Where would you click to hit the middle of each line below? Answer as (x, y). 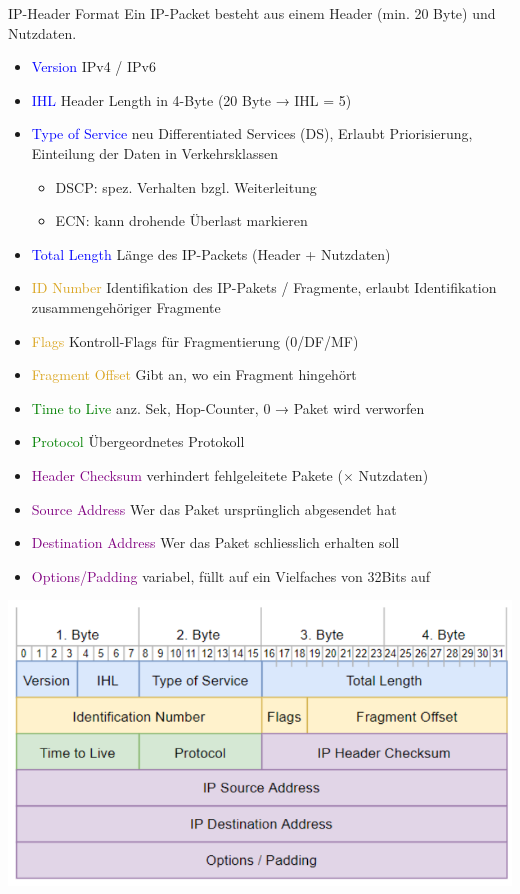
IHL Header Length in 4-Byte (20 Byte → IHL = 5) (191, 99)
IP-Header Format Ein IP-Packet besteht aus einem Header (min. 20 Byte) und (252, 13)
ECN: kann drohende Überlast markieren (181, 220)
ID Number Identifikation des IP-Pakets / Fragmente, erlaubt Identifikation (264, 287)
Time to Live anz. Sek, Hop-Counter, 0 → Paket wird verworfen (228, 407)
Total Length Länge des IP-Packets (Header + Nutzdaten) (211, 253)
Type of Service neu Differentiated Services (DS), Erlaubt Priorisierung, (252, 133)
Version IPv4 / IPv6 (93, 66)
